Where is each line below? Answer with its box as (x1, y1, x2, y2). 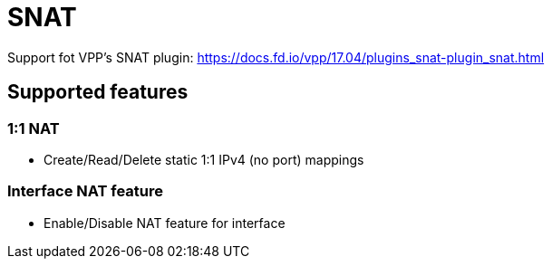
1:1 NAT (7, 119, 60, 138)
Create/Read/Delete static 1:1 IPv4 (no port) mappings (44, 151, 364, 167)
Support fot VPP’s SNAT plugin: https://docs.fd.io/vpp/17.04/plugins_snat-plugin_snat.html (7, 49, 545, 65)
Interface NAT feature (7, 182, 164, 201)
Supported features (7, 81, 189, 104)
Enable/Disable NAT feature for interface (44, 214, 286, 231)
